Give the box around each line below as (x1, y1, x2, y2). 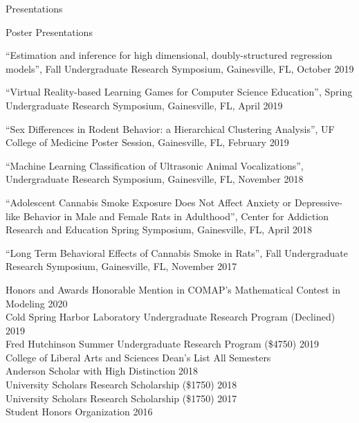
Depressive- (295, 195, 343, 209)
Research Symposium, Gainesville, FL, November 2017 (6, 259, 237, 273)
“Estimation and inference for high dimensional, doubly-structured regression (6, 48, 333, 62)
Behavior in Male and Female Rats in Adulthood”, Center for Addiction (23, 208, 329, 223)
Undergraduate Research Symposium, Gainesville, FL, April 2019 (6, 98, 283, 112)
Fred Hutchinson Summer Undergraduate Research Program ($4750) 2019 (6, 336, 319, 351)
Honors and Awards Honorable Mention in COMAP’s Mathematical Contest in (6, 282, 341, 296)
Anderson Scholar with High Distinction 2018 (6, 363, 199, 378)
